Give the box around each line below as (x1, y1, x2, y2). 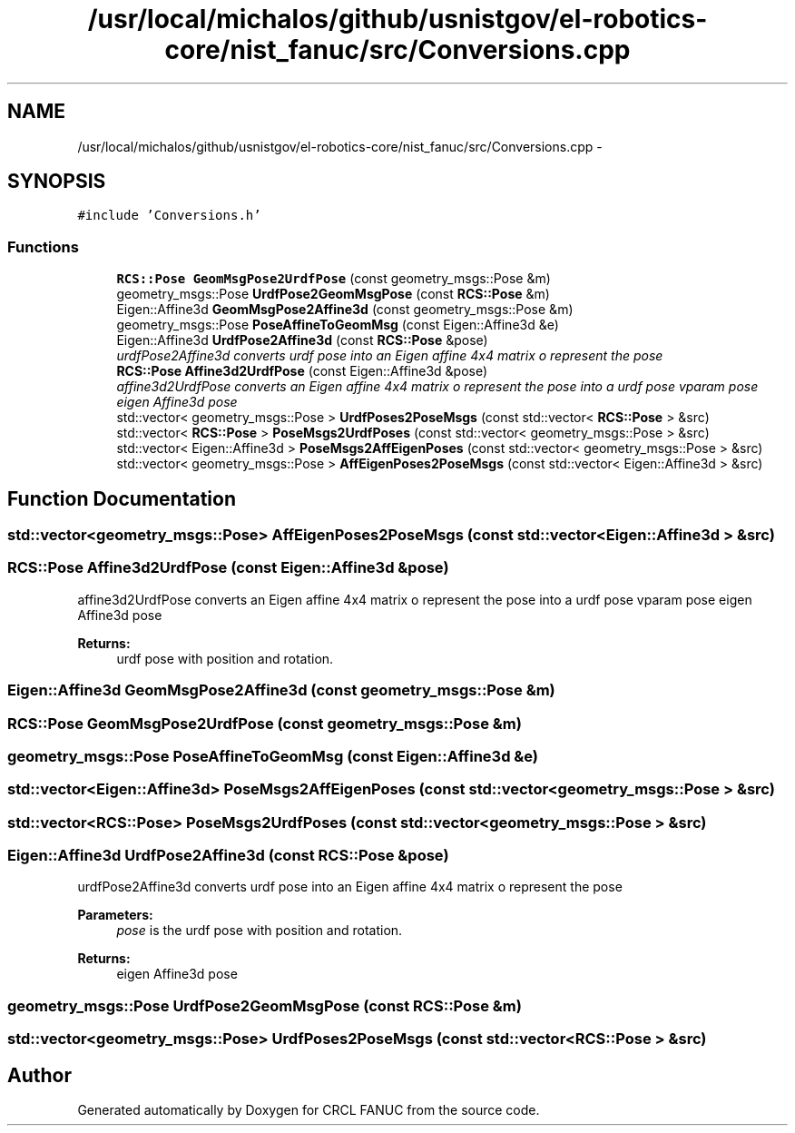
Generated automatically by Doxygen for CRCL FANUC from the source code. (77, 1102, 540, 1118)
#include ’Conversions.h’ (77, 208, 261, 223)
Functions (7, 237, 79, 256)
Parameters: (77, 907, 153, 923)
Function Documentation (7, 487, 236, 510)
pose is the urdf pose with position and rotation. (116, 922, 403, 939)
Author (7, 1063, 72, 1087)
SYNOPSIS (7, 170, 106, 193)
